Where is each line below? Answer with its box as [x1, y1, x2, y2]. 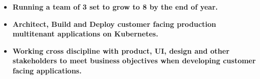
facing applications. [12, 65, 82, 75]
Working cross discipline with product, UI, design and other [12, 45, 230, 56]
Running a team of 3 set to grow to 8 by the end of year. [12, 2, 218, 12]
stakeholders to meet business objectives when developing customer [12, 55, 256, 66]
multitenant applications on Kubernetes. [12, 28, 158, 39]
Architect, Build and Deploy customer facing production [12, 18, 217, 29]
